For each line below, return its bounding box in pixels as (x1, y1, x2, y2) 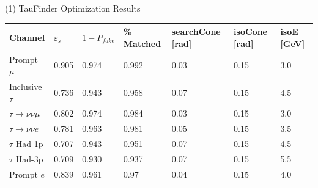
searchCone (171, 25, 221, 38)
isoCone (234, 25, 267, 38)
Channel (9, 31, 45, 43)
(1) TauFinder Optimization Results (5, 2, 141, 14)
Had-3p (15, 152, 43, 165)
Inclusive (9, 79, 42, 92)
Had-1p (15, 137, 43, 150)
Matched (123, 37, 161, 49)
